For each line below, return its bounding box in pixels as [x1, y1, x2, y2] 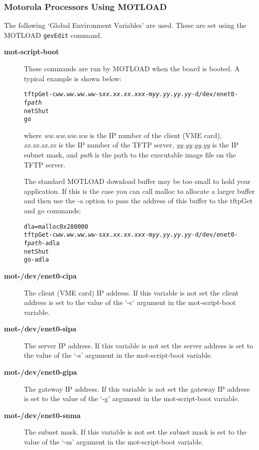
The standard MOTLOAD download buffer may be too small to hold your [24, 176, 251, 186]
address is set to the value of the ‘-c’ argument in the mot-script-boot [24, 297, 236, 307]
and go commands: [24, 205, 81, 216]
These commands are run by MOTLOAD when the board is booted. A [24, 63, 240, 74]
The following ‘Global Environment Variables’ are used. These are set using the [4, 20, 247, 30]
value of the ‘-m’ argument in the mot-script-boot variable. [24, 437, 204, 447]
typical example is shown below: [24, 73, 122, 83]
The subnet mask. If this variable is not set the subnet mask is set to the [24, 427, 247, 437]
